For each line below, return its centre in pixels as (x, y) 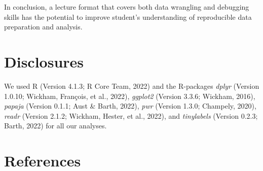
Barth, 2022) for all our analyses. (55, 126)
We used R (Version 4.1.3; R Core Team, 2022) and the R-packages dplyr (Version (132, 85)
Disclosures (44, 61)
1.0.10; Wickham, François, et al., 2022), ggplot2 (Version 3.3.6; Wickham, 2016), (130, 96)
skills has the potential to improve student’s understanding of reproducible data (128, 16)
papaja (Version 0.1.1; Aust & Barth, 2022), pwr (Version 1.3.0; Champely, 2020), (130, 106)
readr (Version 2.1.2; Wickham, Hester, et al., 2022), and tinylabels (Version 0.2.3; (131, 115)
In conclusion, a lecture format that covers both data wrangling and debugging (127, 7)
